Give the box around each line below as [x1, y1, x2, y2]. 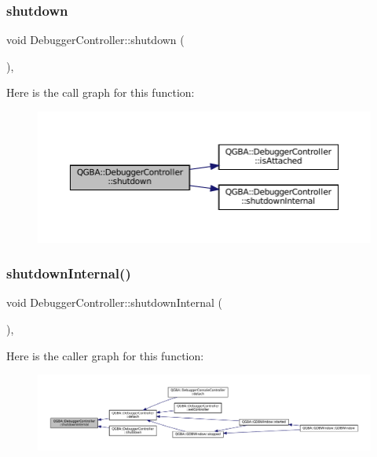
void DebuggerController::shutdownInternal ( [6, 294, 223, 311]
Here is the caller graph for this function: [6, 347, 204, 363]
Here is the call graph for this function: [6, 84, 195, 101]
